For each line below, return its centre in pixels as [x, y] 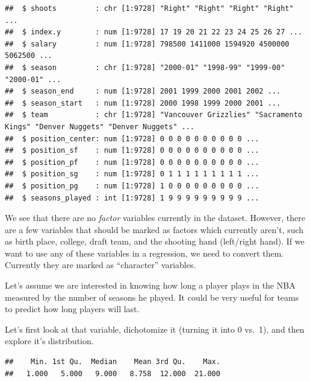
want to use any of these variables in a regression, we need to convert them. [144, 253]
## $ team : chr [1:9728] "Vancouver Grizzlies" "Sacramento [153, 115]
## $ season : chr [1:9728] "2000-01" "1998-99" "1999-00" [145, 67]
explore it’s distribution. [49, 341]
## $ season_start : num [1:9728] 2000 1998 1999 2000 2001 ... [143, 103]
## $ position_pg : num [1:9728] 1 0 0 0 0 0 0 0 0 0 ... [132, 186]
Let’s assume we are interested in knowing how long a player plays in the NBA [150, 285]
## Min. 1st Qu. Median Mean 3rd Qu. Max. [113, 362]
